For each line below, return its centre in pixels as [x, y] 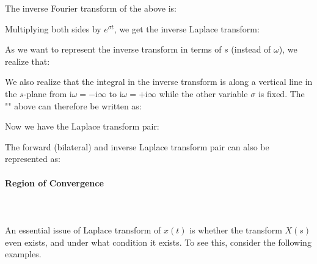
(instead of [251, 49]
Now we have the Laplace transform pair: [82, 126]
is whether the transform [236, 229]
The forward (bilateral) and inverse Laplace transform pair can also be [137, 146]
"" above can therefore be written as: [73, 105]
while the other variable [203, 93]
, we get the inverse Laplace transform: [187, 28]
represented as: [33, 159]
